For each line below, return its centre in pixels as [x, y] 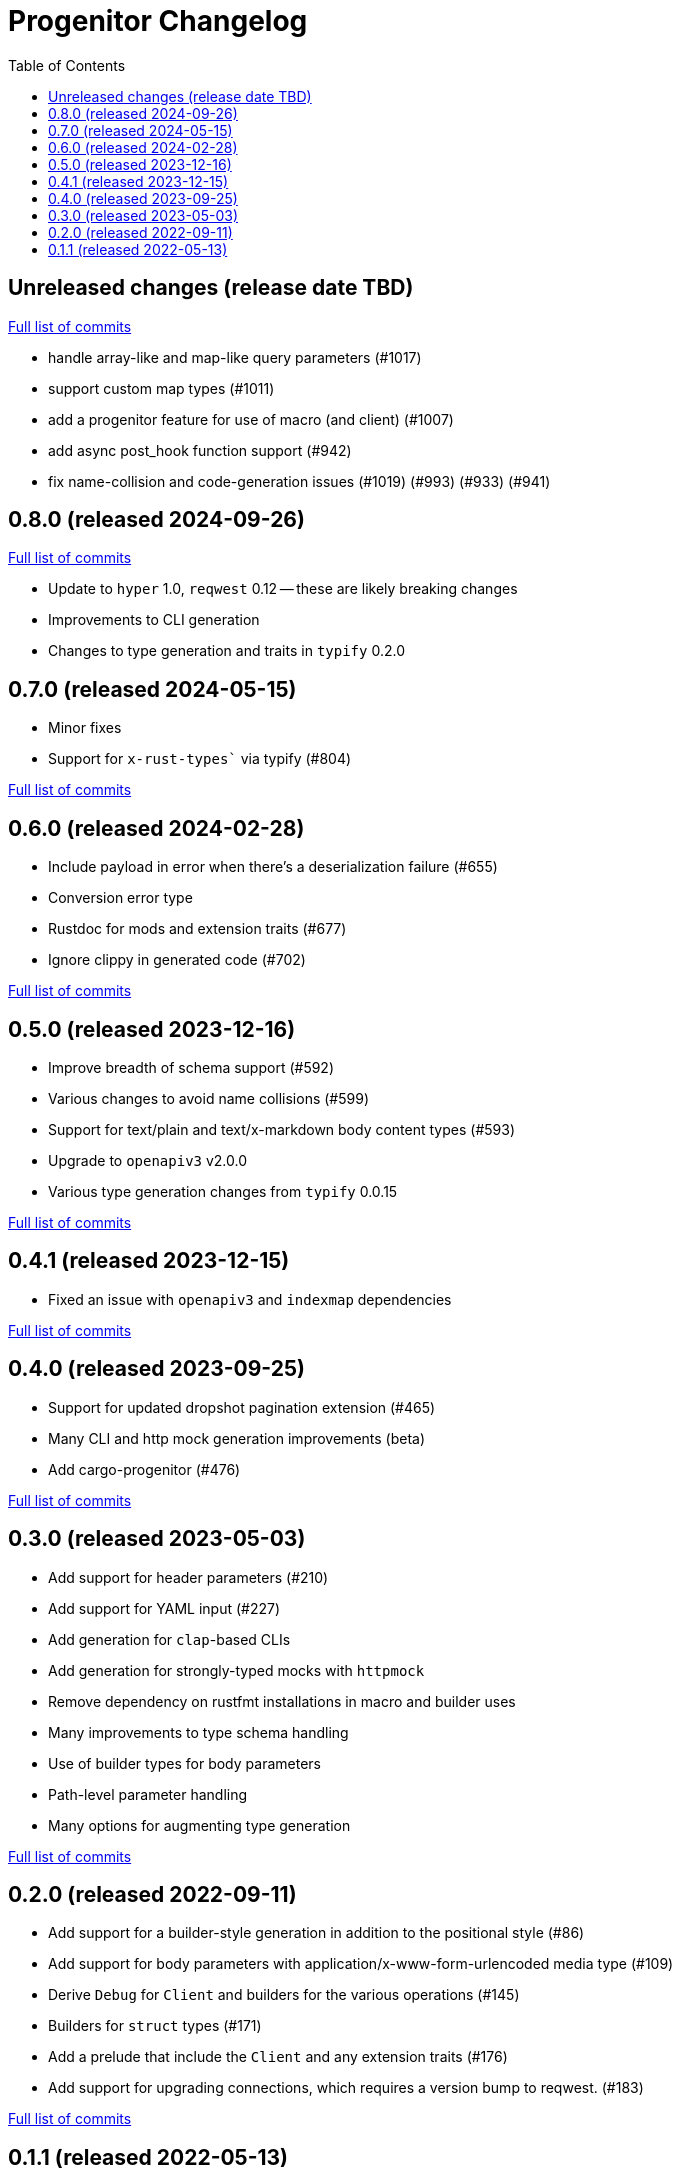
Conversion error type [120, 898]
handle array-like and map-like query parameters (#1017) [235, 357]
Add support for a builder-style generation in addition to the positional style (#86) [316, 1933]
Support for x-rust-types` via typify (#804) [200, 759]
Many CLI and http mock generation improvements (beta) [237, 1438]
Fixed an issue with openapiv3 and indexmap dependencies [250, 1299]
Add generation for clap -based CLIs [169, 1639]
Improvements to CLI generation [154, 620]
